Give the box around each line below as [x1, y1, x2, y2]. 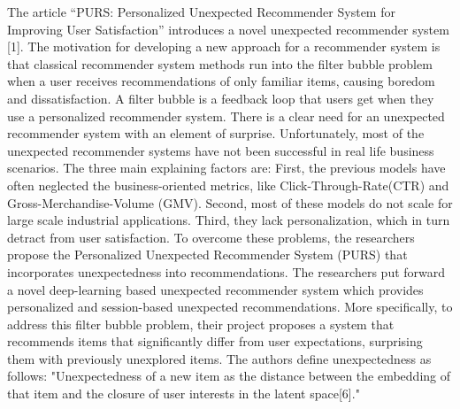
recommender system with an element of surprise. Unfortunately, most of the [7, 124, 425, 143]
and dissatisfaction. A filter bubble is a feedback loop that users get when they [7, 89, 434, 107]
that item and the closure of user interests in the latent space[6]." [7, 384, 360, 403]
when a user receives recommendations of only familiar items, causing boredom [7, 72, 435, 90]
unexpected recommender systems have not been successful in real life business [7, 141, 434, 159]
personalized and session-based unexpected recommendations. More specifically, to [7, 297, 453, 316]
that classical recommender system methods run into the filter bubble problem [7, 54, 433, 73]
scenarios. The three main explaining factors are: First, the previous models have [7, 158, 446, 177]
